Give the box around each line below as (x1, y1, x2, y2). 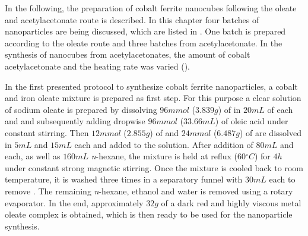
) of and (150, 126, 179, 139)
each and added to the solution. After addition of (74, 138, 253, 150)
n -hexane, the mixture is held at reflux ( (91, 150, 238, 162)
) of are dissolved (239, 126, 301, 139)
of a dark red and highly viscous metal (161, 196, 301, 209)
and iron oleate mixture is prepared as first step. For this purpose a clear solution (5, 92, 301, 104)
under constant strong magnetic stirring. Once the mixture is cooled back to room (5, 161, 303, 174)
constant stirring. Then (5, 126, 89, 139)
